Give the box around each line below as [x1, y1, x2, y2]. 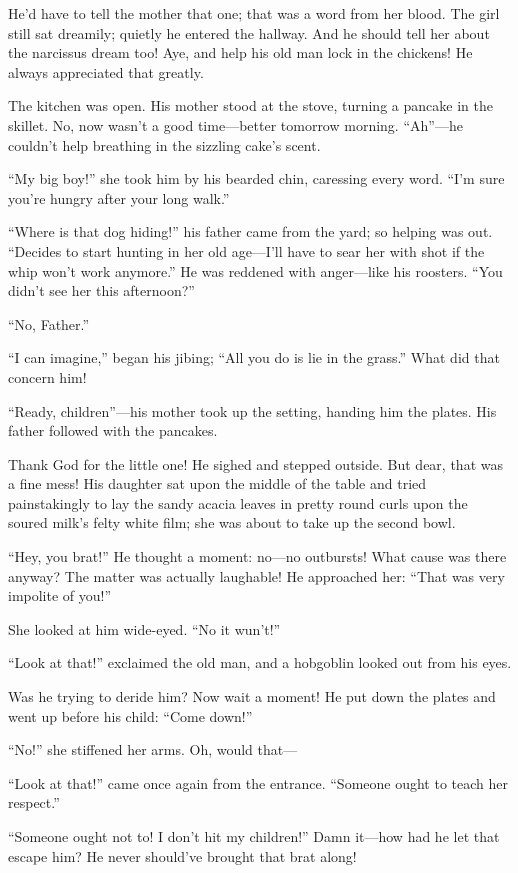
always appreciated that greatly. [8, 61, 204, 82]
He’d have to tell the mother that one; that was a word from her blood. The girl [8, 3, 500, 23]
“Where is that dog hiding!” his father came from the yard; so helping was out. [8, 221, 493, 242]
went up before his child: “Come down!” [8, 705, 253, 726]
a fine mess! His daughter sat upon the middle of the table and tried [8, 473, 427, 494]
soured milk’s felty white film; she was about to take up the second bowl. [8, 512, 456, 533]
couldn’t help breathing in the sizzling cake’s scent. [8, 134, 321, 155]
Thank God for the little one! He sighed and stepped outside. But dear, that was [8, 453, 503, 474]
